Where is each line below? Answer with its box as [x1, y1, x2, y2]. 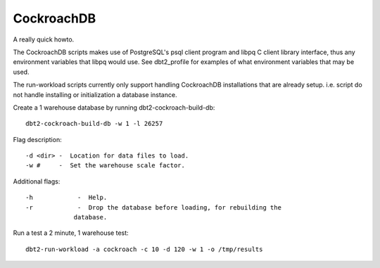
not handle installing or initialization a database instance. [13, 90, 177, 98]
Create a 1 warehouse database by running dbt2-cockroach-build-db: [13, 103, 215, 112]
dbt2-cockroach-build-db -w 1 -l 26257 [25, 120, 163, 128]
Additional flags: [13, 177, 61, 186]
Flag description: [13, 135, 63, 143]
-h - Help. [25, 193, 108, 202]
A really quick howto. [13, 35, 75, 44]
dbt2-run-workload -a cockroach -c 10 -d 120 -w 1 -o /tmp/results [25, 245, 263, 253]
